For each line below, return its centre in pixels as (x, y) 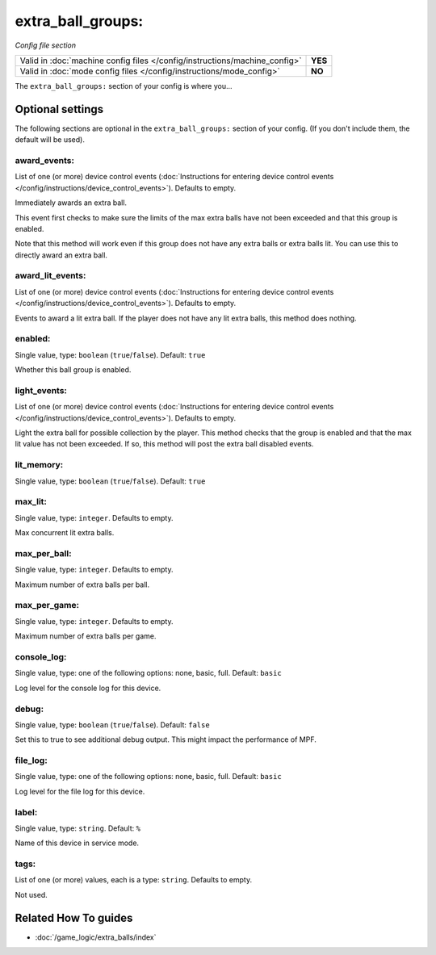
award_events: (44, 160)
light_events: (41, 390)
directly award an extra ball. (61, 255)
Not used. (31, 894)
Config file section (46, 45)
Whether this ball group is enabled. (73, 370)
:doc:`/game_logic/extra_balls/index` (96, 937)
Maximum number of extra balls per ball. (82, 584)
